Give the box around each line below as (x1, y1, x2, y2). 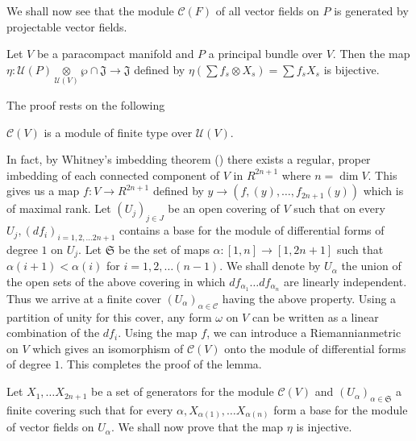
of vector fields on (6, 418, 94, 435)
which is (363, 182, 404, 199)
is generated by (334, 2, 409, 19)
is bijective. (323, 60, 380, 77)
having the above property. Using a (222, 289, 397, 306)
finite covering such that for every (6, 401, 173, 418)
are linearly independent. (283, 273, 407, 290)
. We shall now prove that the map (110, 418, 284, 435)
